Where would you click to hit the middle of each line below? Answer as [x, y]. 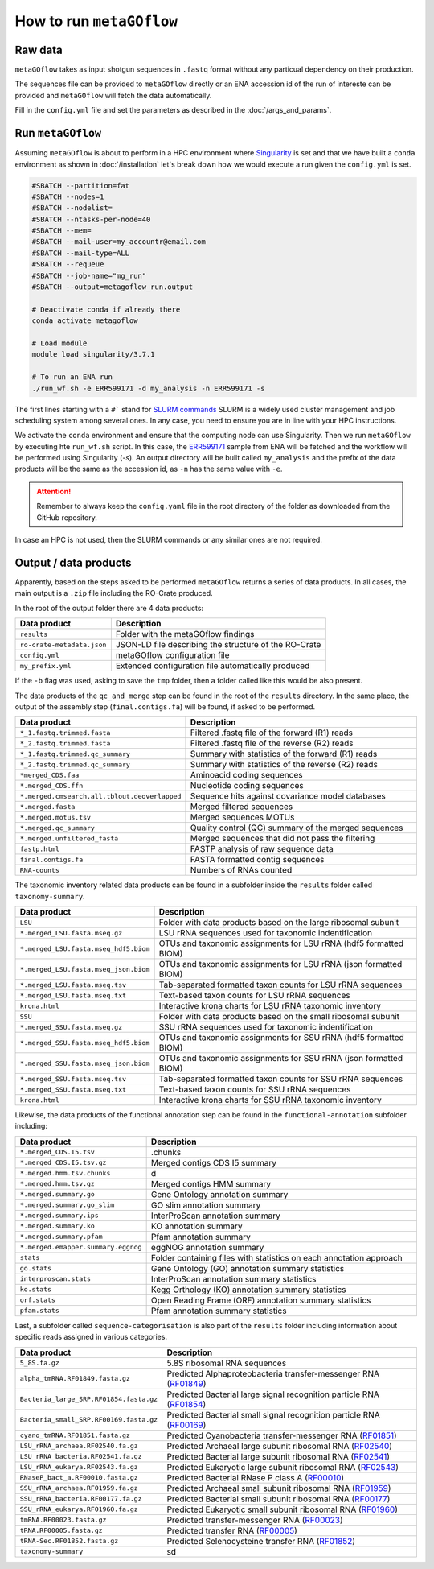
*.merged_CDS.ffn [51, 785]
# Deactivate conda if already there [106, 309]
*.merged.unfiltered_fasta [69, 838]
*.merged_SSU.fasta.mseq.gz [71, 1027]
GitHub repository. [67, 517]
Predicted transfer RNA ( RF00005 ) [232, 1530]
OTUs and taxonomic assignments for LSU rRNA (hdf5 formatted [281, 943]
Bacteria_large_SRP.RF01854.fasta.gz [89, 1400]
